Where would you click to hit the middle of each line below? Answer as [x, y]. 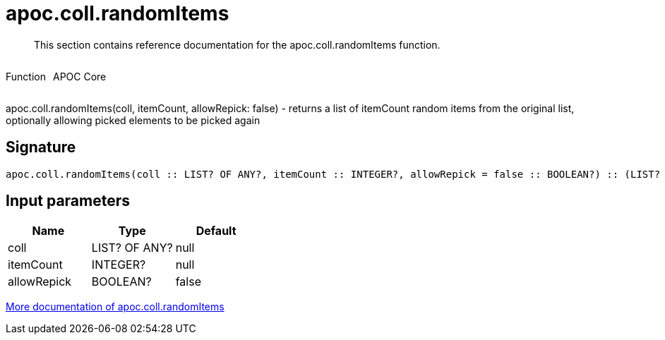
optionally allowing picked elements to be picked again [133, 120]
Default [216, 231]
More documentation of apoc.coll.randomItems [115, 307]
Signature [41, 147]
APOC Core [79, 76]
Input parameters [68, 201]
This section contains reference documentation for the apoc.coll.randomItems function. [237, 44]
